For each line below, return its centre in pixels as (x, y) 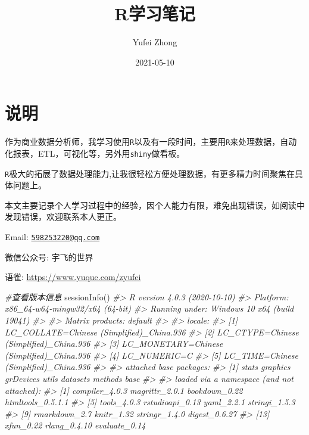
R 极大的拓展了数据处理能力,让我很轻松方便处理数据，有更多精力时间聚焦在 (150, 173)
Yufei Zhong (155, 42)
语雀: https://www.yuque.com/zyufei (73, 277)
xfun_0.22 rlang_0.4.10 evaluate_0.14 (75, 425)
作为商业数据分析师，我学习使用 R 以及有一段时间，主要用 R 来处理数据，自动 (151, 142)
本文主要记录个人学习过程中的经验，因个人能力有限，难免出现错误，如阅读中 (155, 205)
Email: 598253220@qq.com (52, 237)
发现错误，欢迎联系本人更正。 (63, 217)
